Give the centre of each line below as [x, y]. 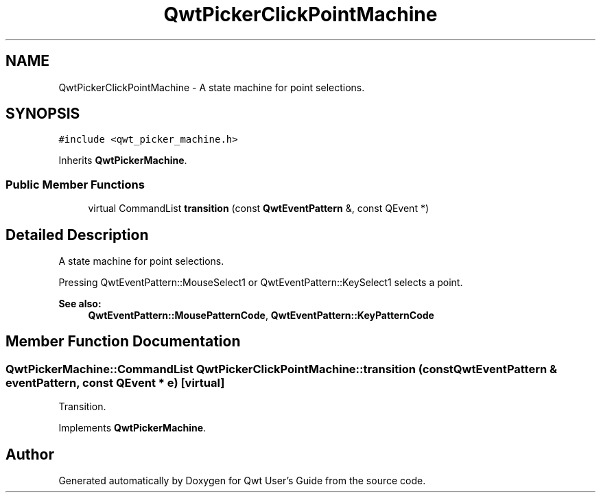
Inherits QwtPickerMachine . [123, 161]
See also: [80, 304]
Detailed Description [77, 235]
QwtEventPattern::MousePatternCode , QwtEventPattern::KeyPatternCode [261, 316]
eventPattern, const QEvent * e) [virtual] [115, 382]
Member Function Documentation [123, 342]
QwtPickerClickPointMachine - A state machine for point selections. [212, 87]
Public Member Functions [75, 184]
